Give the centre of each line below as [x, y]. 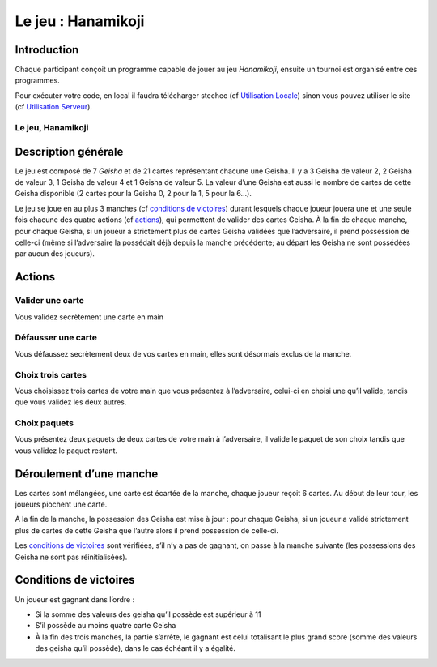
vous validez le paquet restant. [66, 451]
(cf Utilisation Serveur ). [54, 107]
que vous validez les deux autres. [71, 402]
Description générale [69, 151]
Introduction [47, 50]
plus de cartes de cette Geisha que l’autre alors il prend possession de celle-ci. [146, 530]
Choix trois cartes [51, 374]
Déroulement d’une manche [87, 474]
